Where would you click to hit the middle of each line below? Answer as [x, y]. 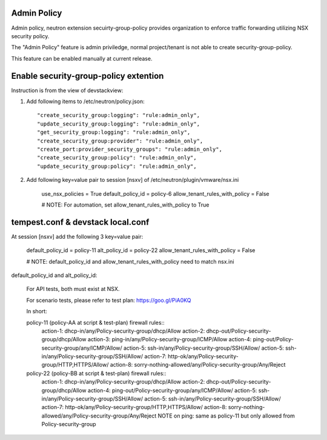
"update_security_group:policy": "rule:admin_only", [117, 166]
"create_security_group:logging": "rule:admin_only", [118, 115]
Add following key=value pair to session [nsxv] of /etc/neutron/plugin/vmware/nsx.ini [133, 180]
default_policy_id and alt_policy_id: [54, 275]
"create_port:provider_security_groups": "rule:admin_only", [130, 149]
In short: [37, 312]
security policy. [30, 36]
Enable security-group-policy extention [88, 76]
